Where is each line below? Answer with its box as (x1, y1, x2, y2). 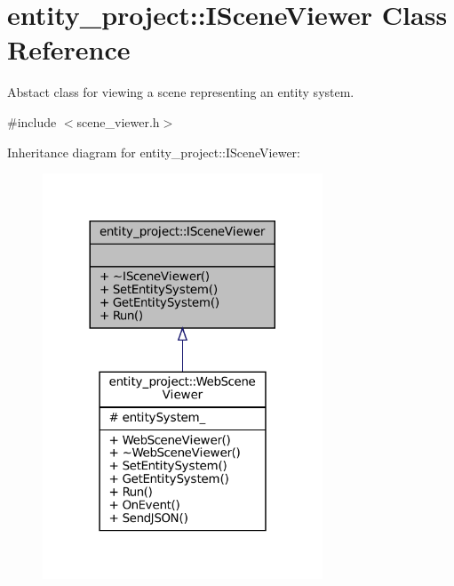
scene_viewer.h (76, 112, 160, 131)
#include (7, 112, 57, 131)
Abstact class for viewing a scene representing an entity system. (7, 83, 354, 101)
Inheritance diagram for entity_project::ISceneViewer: (7, 142, 300, 161)
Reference (7, 31, 131, 68)
